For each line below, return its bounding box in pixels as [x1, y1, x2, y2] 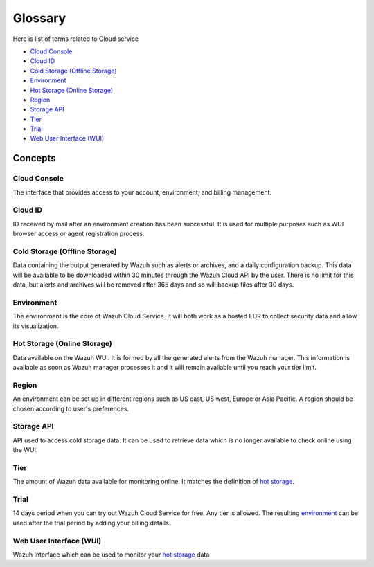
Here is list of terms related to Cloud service [12, 35, 139, 43]
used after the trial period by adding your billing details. [12, 519, 171, 527]
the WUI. [12, 446, 38, 454]
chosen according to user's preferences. [12, 404, 130, 413]
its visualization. [12, 322, 59, 330]
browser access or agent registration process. [12, 229, 145, 238]
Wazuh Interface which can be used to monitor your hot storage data [12, 550, 210, 559]
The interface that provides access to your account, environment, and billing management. [12, 188, 272, 197]
